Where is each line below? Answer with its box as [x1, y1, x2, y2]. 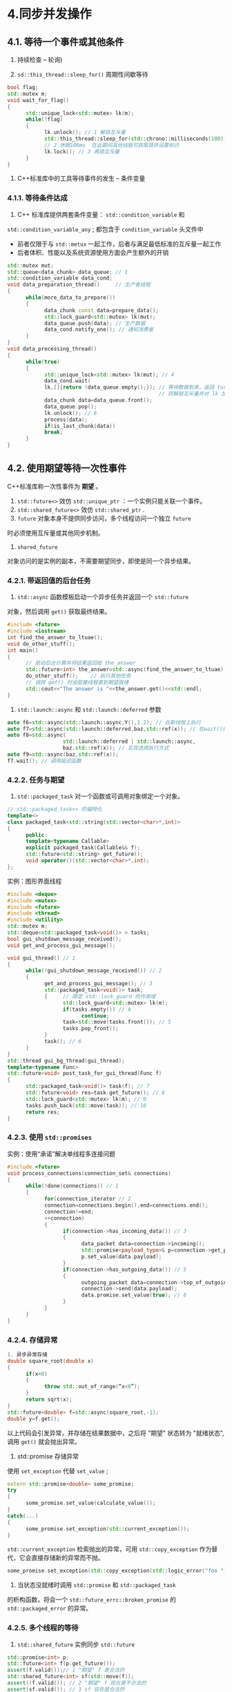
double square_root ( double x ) [7, 1357, 95, 1364]
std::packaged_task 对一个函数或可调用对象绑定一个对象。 [17, 792, 184, 801]
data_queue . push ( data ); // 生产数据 [43, 320, 146, 327]
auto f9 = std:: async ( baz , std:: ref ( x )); [7, 751, 119, 758]
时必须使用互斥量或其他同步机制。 [7, 529, 104, 537]
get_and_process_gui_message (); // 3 [43, 980, 153, 987]
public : [25, 831, 48, 839]
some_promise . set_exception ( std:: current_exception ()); [25, 1525, 190, 1533]
